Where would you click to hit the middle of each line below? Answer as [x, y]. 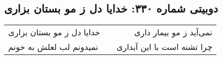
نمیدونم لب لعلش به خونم [53, 47]
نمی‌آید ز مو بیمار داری [173, 32]
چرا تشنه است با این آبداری [165, 47]
